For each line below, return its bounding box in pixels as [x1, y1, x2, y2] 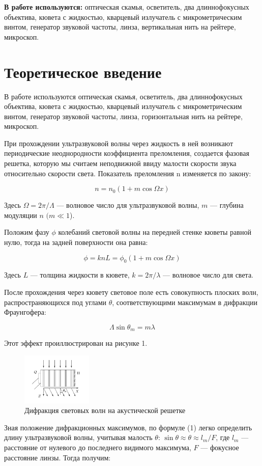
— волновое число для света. [163, 269, 254, 280]
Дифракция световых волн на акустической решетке [24, 405, 186, 416]
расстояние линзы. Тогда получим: [4, 452, 111, 462]
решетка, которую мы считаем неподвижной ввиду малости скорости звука [4, 158, 237, 169]
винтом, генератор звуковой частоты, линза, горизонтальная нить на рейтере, [4, 111, 243, 121]
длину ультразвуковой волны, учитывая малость [4, 432, 153, 443]
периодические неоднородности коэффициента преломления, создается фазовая [4, 148, 249, 158]
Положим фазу [4, 227, 49, 237]
